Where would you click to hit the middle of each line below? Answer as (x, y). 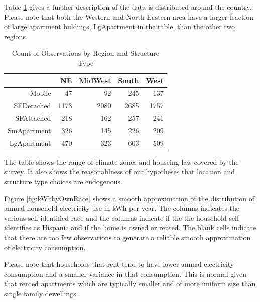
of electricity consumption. (45, 247)
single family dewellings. (41, 293)
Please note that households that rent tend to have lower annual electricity (119, 264)
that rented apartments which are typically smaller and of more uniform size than (130, 284)
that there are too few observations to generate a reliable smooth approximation (127, 238)
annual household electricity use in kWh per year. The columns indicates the (122, 208)
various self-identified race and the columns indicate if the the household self (122, 218)
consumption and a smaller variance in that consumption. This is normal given (125, 274)
